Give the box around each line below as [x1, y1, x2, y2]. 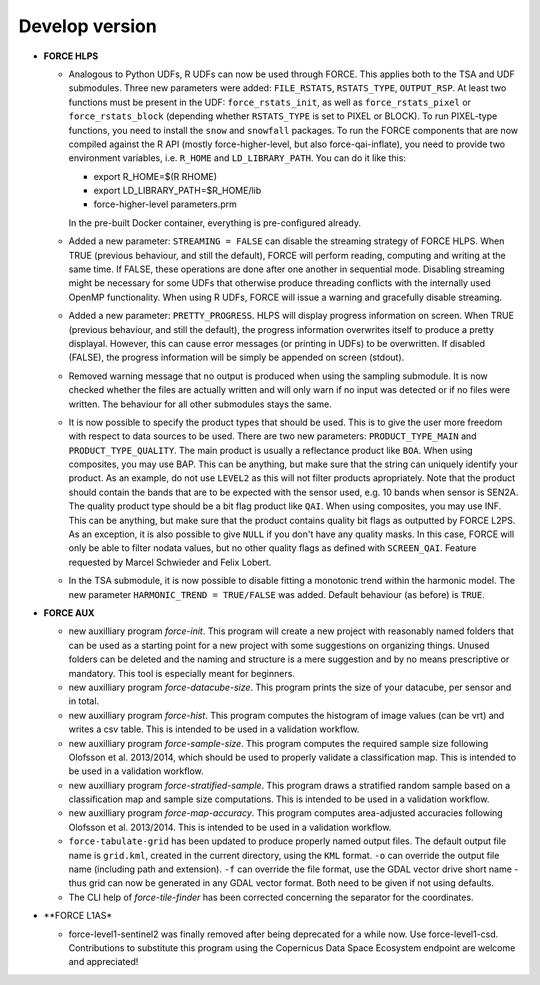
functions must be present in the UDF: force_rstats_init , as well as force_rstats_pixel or [68, 96, 472, 108]
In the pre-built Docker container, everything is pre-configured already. [68, 216, 362, 229]
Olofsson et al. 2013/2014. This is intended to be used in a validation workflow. [68, 821, 392, 833]
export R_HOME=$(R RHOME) [93, 170, 218, 182]
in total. [68, 695, 100, 707]
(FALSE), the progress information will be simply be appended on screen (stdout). [68, 351, 405, 364]
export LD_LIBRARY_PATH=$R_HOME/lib [93, 185, 262, 197]
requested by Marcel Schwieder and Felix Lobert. [68, 556, 272, 568]
